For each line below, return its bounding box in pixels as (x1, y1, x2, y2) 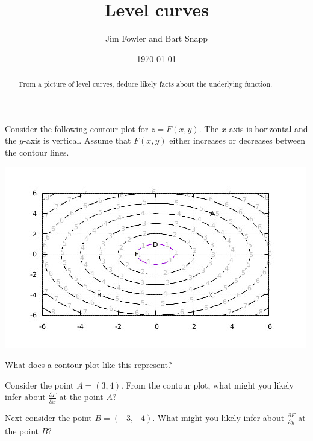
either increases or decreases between (169, 134, 305, 147)
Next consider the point (5, 411, 92, 424)
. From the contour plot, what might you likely (121, 378, 294, 391)
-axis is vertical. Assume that (23, 134, 131, 147)
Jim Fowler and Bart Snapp (105, 32, 208, 45)
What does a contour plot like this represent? (5, 358, 172, 371)
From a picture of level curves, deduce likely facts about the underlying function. (19, 79, 273, 89)
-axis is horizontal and (226, 122, 308, 135)
